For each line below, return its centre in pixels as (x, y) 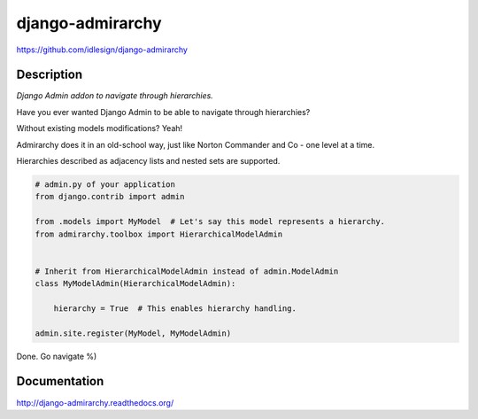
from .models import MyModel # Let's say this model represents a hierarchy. (210, 222)
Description (50, 75)
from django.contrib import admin (110, 197)
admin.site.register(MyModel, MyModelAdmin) (133, 333)
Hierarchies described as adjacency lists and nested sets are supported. (148, 161)
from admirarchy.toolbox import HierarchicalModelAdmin (159, 234)
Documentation (60, 381)
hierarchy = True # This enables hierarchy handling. (175, 308)
